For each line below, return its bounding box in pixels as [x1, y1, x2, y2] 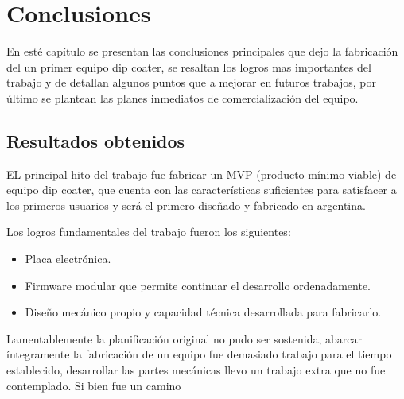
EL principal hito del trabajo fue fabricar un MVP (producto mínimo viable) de [6, 165, 397, 182]
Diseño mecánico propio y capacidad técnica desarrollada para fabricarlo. [25, 304, 382, 320]
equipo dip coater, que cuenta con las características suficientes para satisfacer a [6, 181, 397, 198]
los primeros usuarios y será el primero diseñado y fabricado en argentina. [6, 196, 366, 213]
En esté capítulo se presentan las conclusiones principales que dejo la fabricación [6, 43, 398, 60]
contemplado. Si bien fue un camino [6, 377, 181, 393]
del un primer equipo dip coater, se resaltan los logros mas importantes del [6, 58, 371, 75]
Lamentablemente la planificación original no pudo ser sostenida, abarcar [6, 330, 363, 347]
